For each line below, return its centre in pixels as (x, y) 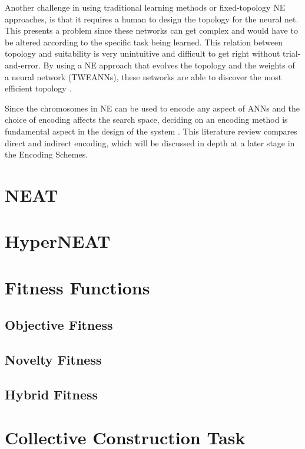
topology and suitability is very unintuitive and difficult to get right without (142, 53)
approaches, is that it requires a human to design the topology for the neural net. (152, 19)
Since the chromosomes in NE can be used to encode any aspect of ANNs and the (152, 108)
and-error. (23, 65)
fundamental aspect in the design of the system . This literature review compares (151, 131)
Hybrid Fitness (52, 394)
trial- (292, 53)
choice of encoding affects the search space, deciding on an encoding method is (146, 119)
